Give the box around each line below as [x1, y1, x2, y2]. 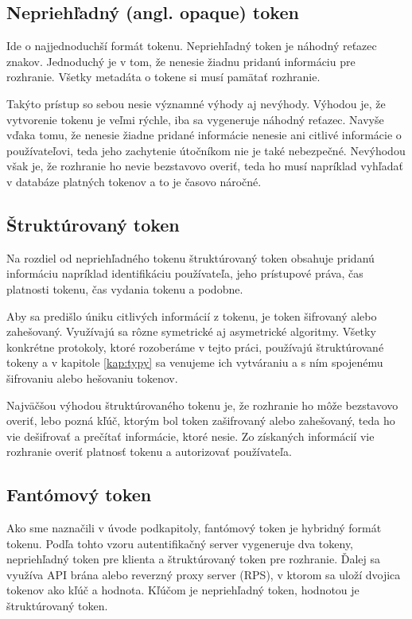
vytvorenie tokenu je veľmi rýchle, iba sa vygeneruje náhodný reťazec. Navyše [6, 111, 384, 127]
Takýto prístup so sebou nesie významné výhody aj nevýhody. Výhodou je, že [6, 95, 386, 111]
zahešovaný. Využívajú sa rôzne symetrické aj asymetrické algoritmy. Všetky [6, 323, 376, 340]
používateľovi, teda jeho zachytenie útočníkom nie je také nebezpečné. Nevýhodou [6, 142, 406, 158]
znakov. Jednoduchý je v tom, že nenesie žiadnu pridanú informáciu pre [6, 53, 356, 69]
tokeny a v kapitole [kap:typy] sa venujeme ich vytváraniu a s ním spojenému [6, 354, 383, 371]
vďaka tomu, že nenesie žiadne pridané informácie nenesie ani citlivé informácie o [6, 127, 402, 143]
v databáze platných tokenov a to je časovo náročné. [6, 173, 262, 189]
